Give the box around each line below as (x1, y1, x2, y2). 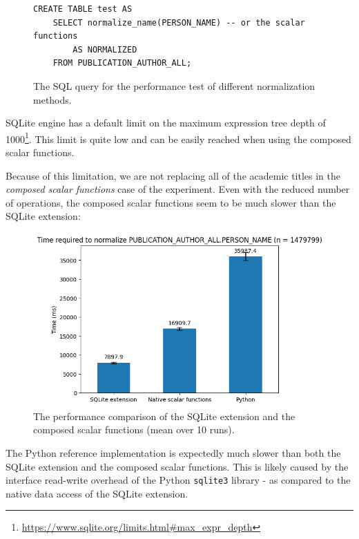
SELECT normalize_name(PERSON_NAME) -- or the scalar (52, 17, 305, 28)
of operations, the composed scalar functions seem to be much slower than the (6, 195, 336, 209)
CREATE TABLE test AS (33, 4, 133, 14)
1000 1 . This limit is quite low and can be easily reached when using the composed (6, 129, 351, 146)
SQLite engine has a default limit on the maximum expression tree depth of (6, 115, 326, 130)
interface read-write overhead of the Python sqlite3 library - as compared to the (6, 473, 351, 487)
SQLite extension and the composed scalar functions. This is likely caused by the (6, 459, 349, 473)
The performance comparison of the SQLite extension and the (33, 408, 295, 423)
